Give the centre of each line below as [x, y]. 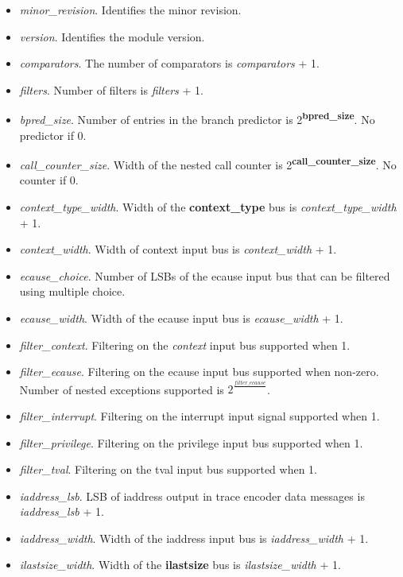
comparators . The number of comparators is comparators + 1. [169, 63]
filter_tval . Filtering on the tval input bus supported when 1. [169, 469]
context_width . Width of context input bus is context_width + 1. [178, 249]
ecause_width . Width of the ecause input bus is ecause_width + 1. [181, 318]
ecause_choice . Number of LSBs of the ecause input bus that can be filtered [205, 275]
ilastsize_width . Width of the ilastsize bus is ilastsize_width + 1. [180, 565]
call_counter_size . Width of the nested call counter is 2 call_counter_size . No [208, 163]
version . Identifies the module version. [112, 36]
